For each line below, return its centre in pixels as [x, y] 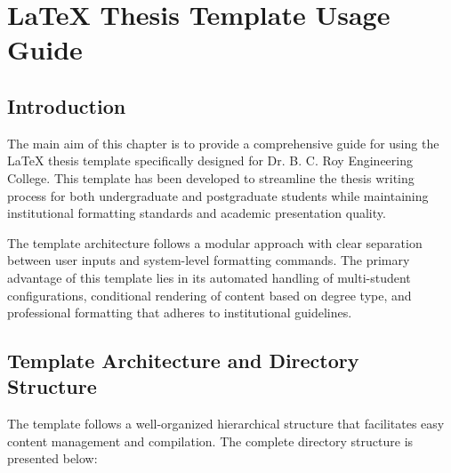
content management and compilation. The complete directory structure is [210, 441]
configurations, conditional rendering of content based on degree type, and [209, 295]
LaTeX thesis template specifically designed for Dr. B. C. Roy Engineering [210, 160]
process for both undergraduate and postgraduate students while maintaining [218, 195]
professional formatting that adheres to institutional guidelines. [180, 313]
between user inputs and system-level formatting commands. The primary [209, 260]
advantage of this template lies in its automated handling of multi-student [209, 277]
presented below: [52, 458]
